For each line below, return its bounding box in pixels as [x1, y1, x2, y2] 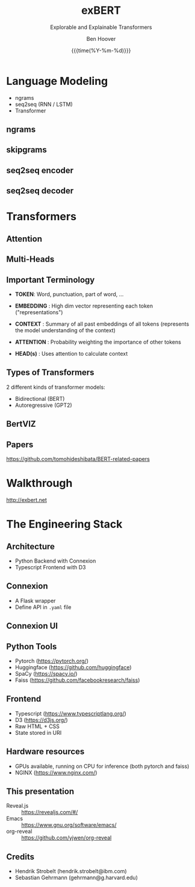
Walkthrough [6, 477, 73, 490]
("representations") [14, 309, 63, 316]
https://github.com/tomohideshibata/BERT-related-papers [6, 456, 150, 463]
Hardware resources [6, 747, 85, 757]
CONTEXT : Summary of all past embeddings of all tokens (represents [14, 320, 190, 328]
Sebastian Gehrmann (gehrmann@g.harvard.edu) [14, 874, 138, 882]
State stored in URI [14, 729, 62, 736]
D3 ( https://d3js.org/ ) [14, 716, 68, 723]
